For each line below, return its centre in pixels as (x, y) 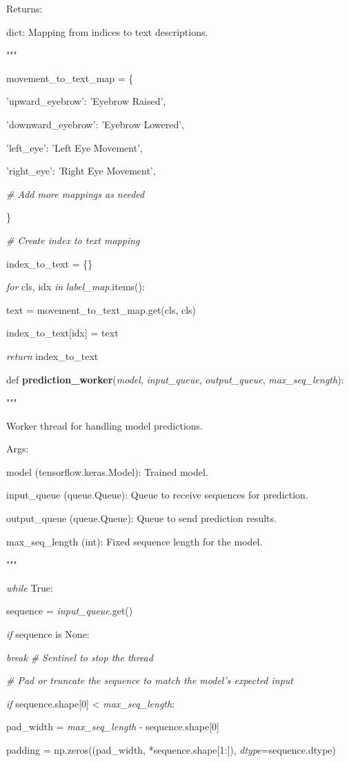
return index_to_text (52, 355)
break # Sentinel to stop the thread (80, 657)
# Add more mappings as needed (76, 193)
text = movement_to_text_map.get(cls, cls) (101, 309)
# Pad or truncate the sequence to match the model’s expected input (150, 680)
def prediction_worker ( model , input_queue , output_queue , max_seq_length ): (175, 379)
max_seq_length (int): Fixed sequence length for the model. (134, 541)
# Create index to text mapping (73, 240)
